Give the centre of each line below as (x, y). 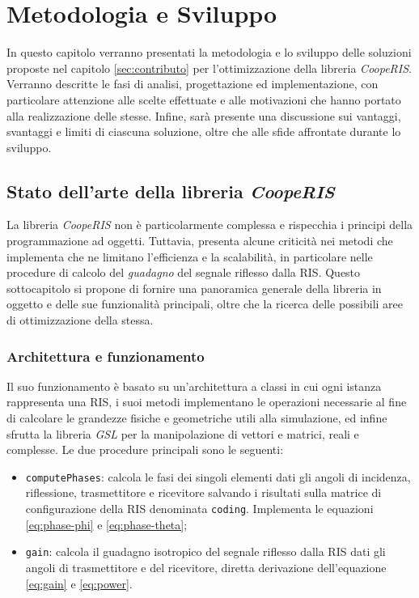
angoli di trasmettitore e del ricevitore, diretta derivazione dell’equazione (206, 567)
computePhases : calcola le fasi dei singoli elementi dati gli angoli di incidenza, (218, 476)
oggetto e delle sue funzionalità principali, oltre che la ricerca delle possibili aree (205, 304)
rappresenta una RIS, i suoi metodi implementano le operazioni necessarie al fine (207, 402)
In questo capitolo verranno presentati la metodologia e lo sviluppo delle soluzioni (209, 52)
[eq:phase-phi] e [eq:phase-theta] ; (106, 524)
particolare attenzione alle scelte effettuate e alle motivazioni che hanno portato (204, 99)
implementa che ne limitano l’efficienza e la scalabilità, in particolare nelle (190, 256)
